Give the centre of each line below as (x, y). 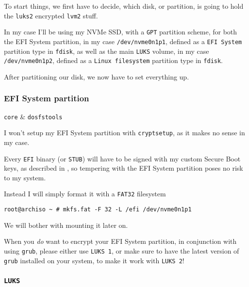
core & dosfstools (33, 116)
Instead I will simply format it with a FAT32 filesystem (85, 194)
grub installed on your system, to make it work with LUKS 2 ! (94, 260)
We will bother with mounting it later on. (66, 225)
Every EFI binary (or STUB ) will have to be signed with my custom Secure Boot (122, 158)
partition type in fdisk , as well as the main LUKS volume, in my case (107, 51)
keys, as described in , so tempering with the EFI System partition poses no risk (124, 168)
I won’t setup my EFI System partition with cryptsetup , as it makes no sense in (124, 133)
